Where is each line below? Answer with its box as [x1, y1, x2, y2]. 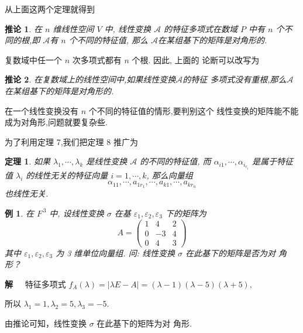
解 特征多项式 [5, 277, 66, 290]
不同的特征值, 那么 [77, 34, 149, 46]
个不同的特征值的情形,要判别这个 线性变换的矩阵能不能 [88, 104, 299, 116]
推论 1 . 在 [5, 22, 42, 35]
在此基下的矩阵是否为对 [185, 246, 276, 259]
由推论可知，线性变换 [5, 317, 87, 329]
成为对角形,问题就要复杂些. [5, 116, 108, 128]
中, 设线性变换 [49, 207, 104, 219]
